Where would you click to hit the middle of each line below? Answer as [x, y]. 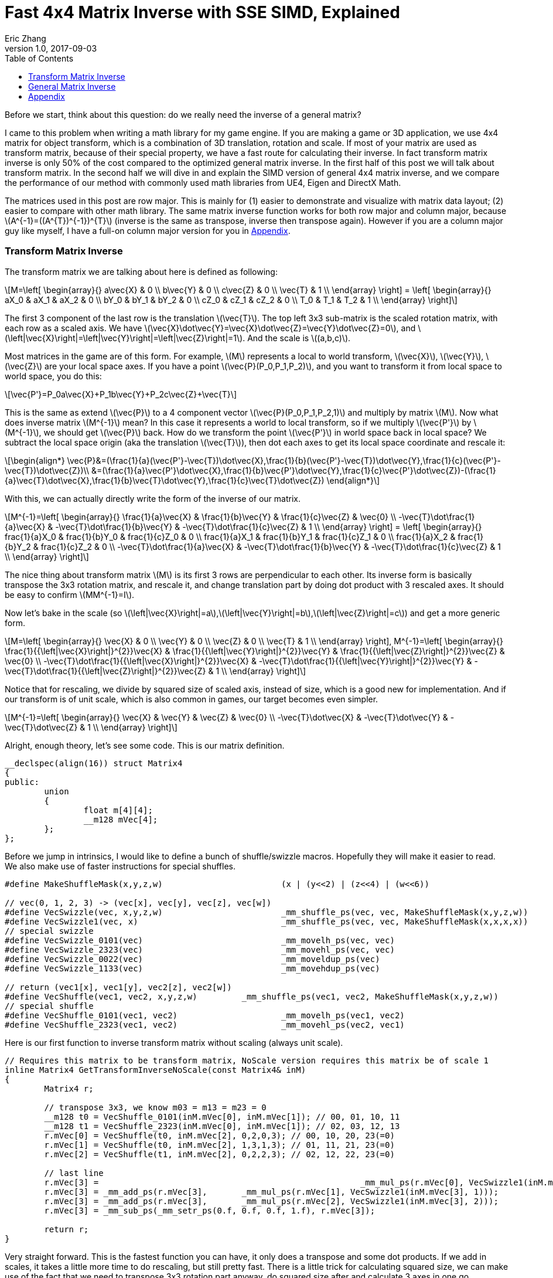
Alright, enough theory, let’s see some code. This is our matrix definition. [145, 745]
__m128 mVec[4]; [121, 819]
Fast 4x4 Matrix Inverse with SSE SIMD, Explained [202, 12]
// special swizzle [49, 931]
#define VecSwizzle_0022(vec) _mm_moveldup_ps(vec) [192, 959]
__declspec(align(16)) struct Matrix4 [94, 763]
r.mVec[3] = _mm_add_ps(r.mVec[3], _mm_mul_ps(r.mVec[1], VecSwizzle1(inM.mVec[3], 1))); [271, 1192]
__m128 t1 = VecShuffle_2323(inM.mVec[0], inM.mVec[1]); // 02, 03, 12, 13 [222, 1126]
